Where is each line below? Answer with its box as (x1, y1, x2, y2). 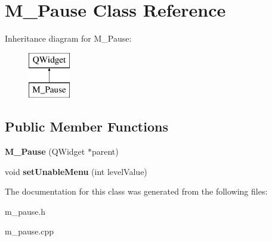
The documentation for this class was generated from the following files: (5, 185, 268, 198)
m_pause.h (5, 205, 46, 217)
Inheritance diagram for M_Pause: (5, 32, 132, 45)
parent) (91, 145, 119, 158)
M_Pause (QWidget (5, 145, 85, 158)
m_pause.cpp (5, 225, 54, 237)
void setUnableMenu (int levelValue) (5, 165, 147, 177)
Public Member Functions (5, 117, 168, 136)
